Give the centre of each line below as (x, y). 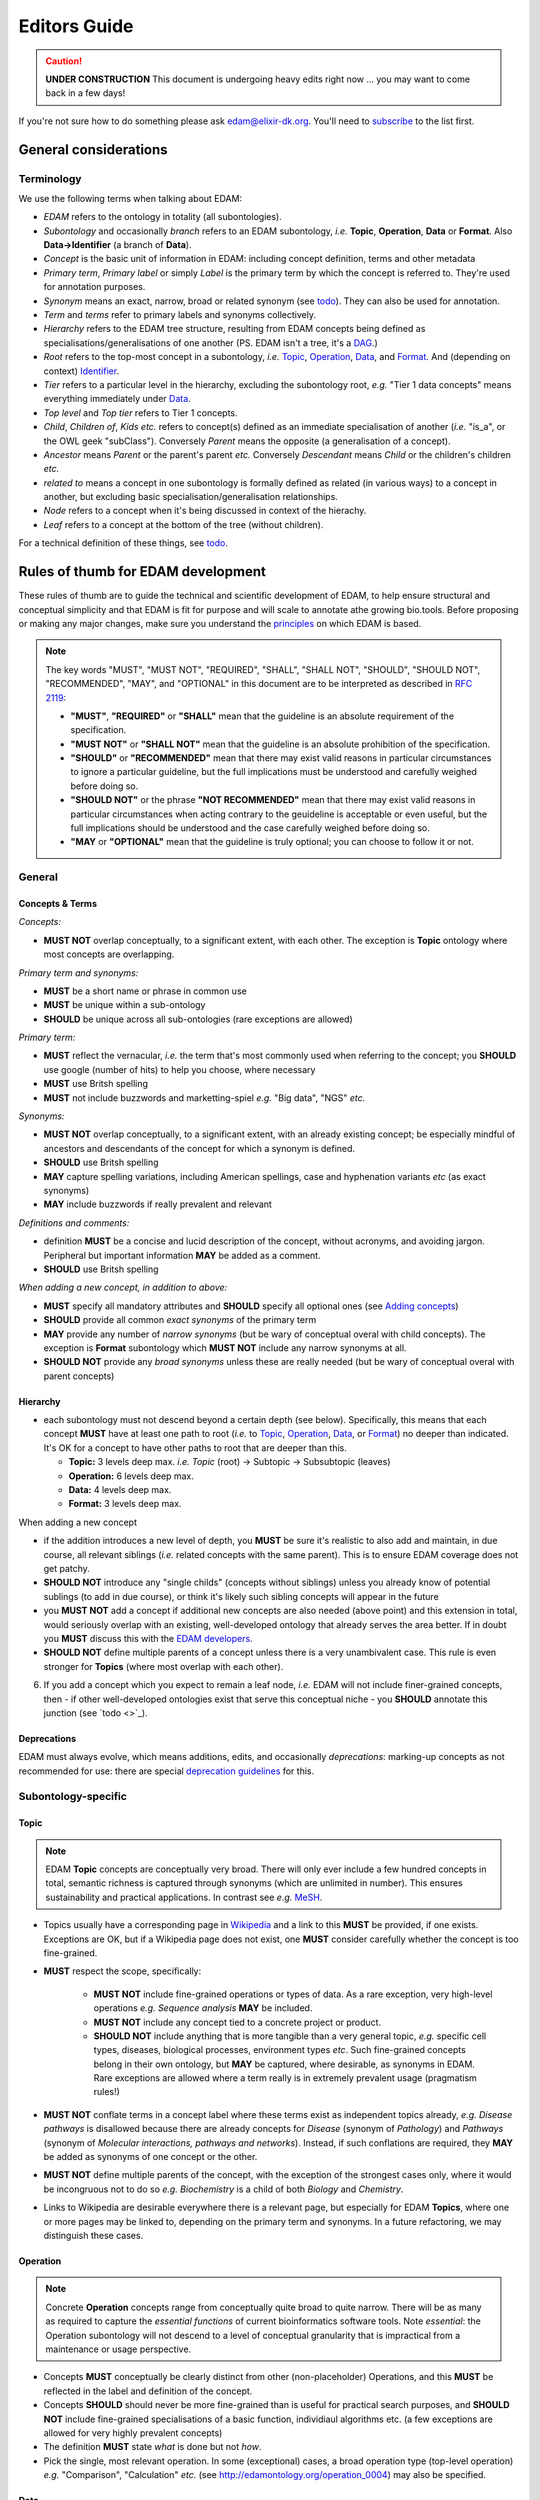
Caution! (64, 61)
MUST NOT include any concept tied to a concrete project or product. (237, 2022)
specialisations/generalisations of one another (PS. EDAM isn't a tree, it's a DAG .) (211, 342)
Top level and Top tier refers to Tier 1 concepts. (141, 412)
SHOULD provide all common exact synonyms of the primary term (180, 1320)
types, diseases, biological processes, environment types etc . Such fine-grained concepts (280, 2050)
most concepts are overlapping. (109, 954)
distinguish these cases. (93, 2235)
